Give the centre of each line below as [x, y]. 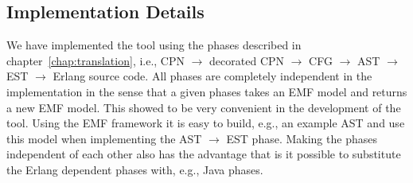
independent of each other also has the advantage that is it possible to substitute [204, 154]
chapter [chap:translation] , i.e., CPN [96, 60]
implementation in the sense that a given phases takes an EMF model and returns [207, 91]
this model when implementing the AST [104, 138]
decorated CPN [247, 60]
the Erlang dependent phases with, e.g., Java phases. [135, 169]
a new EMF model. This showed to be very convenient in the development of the [204, 107]
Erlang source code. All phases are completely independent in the [212, 76]
